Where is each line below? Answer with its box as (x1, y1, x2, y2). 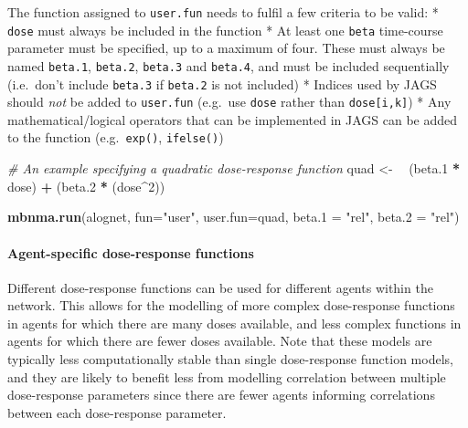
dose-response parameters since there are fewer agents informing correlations (7, 385, 435, 404)
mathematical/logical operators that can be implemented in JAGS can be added (7, 110, 457, 129)
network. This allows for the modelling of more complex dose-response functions (7, 296, 455, 315)
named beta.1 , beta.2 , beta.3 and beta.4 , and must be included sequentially (7, 56, 450, 75)
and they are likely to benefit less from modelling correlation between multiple (7, 367, 446, 386)
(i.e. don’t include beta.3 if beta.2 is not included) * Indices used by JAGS (7, 74, 437, 93)
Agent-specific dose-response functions (7, 243, 254, 262)
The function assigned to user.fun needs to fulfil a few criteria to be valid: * (7, 3, 439, 21)
